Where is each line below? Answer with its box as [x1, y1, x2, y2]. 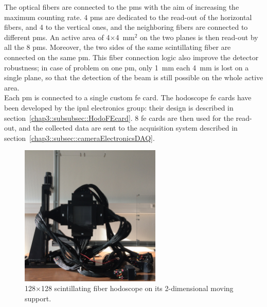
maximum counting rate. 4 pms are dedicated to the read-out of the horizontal [4, 11, 252, 22]
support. [25, 293, 51, 303]
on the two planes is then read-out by [140, 31, 258, 42]
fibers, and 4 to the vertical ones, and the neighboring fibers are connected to [4, 22, 248, 32]
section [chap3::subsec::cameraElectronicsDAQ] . [4, 132, 155, 143]
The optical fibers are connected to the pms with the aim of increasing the [4, 2, 239, 12]
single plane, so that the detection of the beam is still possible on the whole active [4, 72, 263, 83]
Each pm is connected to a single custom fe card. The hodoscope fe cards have [4, 92, 252, 103]
